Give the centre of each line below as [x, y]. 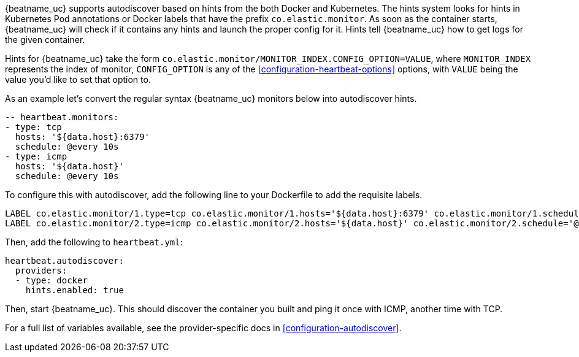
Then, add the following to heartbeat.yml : [94, 242]
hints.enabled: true [75, 290]
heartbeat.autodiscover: [64, 261]
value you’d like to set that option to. [78, 79]
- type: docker [51, 280]
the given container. [45, 40]
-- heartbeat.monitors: [62, 117]
